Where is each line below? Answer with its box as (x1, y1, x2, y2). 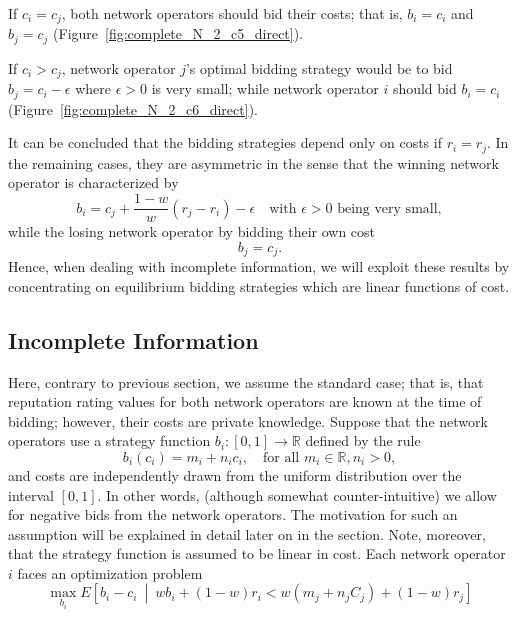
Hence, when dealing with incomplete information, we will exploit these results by (8, 256, 510, 277)
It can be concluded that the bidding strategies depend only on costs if (8, 132, 442, 153)
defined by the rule (305, 430, 421, 451)
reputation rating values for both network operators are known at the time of (8, 391, 482, 412)
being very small (337, 201, 438, 216)
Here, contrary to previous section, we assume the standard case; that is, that (8, 371, 484, 392)
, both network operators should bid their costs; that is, (61, 3, 403, 23)
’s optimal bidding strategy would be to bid (185, 57, 453, 78)
